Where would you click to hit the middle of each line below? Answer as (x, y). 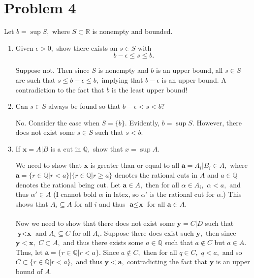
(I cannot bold (75, 194)
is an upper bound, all (189, 70)
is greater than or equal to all (135, 165)
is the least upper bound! (149, 89)
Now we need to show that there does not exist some (95, 223)
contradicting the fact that (167, 262)
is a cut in (66, 148)
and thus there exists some (103, 242)
